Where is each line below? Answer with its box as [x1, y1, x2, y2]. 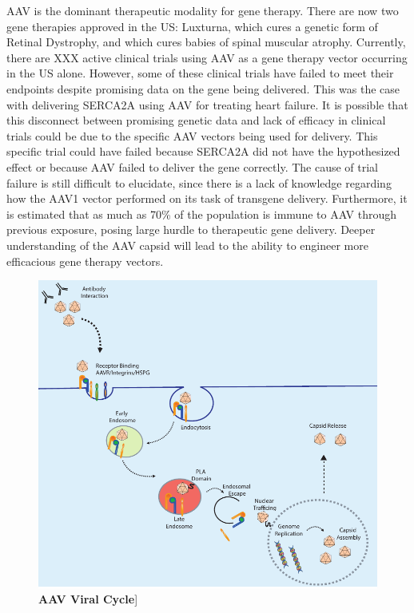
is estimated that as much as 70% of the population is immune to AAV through [6, 205, 397, 222]
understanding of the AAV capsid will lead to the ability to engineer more [6, 236, 368, 253]
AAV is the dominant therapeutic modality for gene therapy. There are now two [6, 2, 399, 18]
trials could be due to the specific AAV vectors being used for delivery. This [6, 127, 378, 144]
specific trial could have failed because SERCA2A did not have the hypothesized [6, 143, 400, 160]
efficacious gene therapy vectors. [6, 252, 164, 269]
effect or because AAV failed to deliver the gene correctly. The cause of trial [6, 158, 379, 175]
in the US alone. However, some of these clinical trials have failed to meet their [6, 65, 394, 81]
